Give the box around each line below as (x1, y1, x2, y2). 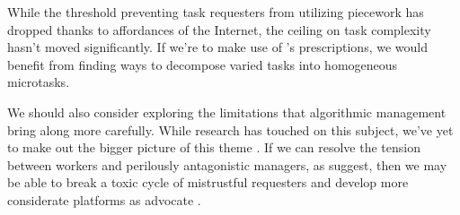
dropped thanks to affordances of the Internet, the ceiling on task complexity (7, 20, 431, 39)
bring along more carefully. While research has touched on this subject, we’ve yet (7, 120, 454, 139)
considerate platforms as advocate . (7, 190, 201, 209)
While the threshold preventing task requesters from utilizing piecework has (7, 3, 424, 21)
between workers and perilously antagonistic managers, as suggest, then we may (7, 155, 447, 174)
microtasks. (7, 73, 70, 91)
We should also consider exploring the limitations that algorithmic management (7, 102, 447, 121)
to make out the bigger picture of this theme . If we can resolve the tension (7, 138, 420, 157)
